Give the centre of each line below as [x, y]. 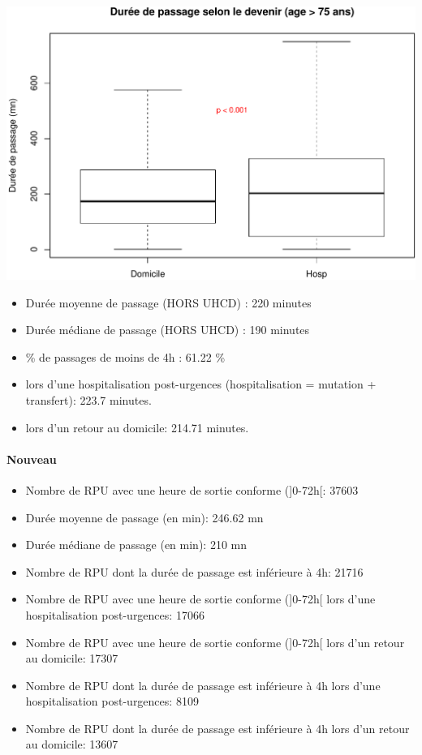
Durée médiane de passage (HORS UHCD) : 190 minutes [168, 330]
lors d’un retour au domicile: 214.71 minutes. [137, 427]
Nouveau [32, 459]
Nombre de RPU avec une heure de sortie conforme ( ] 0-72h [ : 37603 [192, 489]
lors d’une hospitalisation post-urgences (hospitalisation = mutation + [201, 384]
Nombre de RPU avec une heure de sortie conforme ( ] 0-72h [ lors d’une [200, 599]
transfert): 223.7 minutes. [88, 399]
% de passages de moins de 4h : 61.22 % [125, 356]
